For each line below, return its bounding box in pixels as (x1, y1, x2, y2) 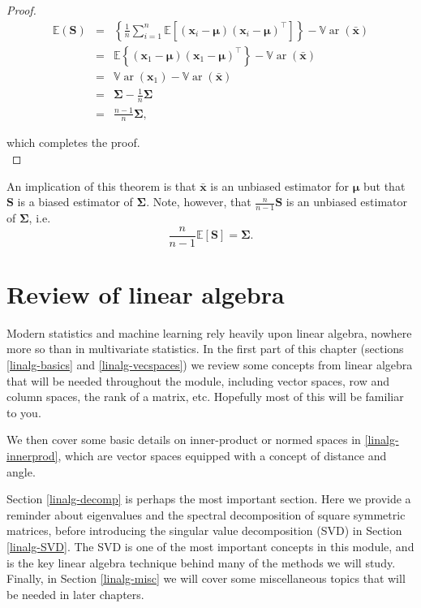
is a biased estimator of (17, 193, 133, 210)
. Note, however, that (146, 193, 251, 210)
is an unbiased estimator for (210, 177, 350, 194)
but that (363, 177, 406, 194)
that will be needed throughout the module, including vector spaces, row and (6, 372, 390, 389)
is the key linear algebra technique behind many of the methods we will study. (6, 554, 396, 571)
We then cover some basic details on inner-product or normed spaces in (6, 431, 361, 448)
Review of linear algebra (6, 277, 285, 310)
